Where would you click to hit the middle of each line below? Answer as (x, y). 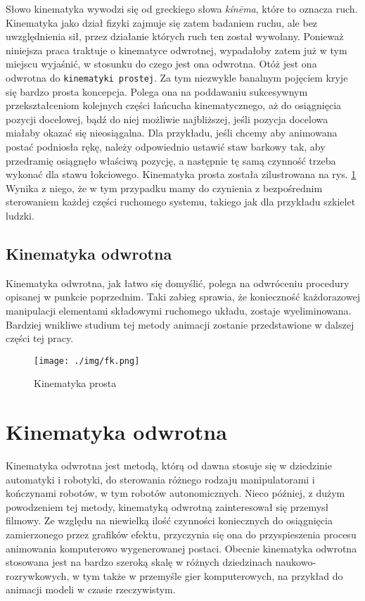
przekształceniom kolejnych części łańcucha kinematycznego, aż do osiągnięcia (174, 105)
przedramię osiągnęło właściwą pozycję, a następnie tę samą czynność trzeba (171, 160)
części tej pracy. (40, 338)
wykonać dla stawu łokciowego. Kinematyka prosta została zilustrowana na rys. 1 (181, 174)
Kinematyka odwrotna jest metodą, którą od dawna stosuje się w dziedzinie (169, 466)
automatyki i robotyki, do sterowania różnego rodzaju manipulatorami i (160, 479)
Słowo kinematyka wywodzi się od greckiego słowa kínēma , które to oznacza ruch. (182, 8)
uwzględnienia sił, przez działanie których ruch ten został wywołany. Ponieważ (175, 36)
